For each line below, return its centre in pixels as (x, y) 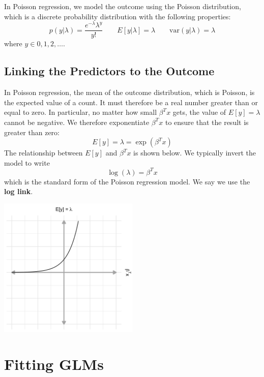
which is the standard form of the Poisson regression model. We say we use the (127, 181)
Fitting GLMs (54, 364)
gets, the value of (199, 112)
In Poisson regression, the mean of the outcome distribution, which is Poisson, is (129, 92)
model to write (27, 162)
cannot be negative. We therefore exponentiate (77, 122)
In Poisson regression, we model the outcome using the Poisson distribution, (123, 6)
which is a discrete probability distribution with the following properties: (118, 16)
